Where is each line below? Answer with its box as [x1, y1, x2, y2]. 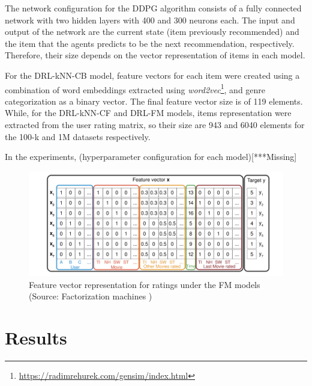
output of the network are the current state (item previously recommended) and [5, 25, 299, 38]
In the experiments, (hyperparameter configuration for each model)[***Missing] [5, 150, 297, 163]
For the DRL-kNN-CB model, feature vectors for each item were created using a [5, 69, 300, 81]
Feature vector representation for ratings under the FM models [29, 278, 260, 290]
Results [5, 325, 67, 349]
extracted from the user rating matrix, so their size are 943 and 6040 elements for [5, 118, 305, 130]
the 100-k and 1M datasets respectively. [5, 130, 151, 142]
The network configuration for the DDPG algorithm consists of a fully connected [5, 2, 302, 14]
